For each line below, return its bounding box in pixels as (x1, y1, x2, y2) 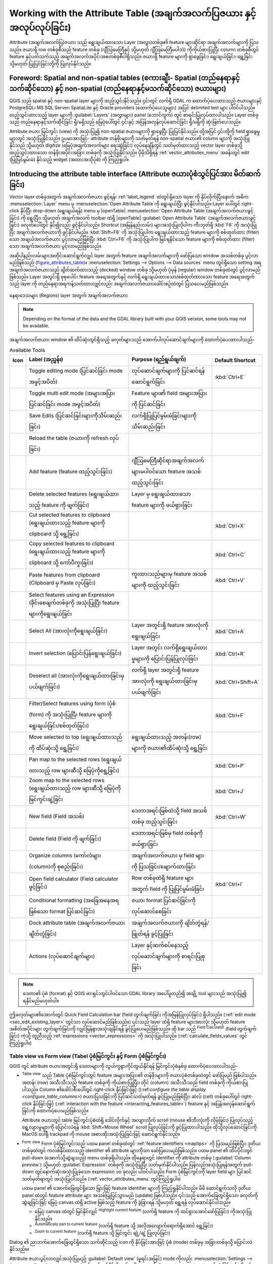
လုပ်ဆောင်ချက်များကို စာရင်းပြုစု (131, 953, 205, 960)
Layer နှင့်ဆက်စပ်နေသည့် (131, 942, 189, 949)
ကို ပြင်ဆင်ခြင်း (131, 401, 166, 408)
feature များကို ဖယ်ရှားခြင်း (131, 502, 193, 509)
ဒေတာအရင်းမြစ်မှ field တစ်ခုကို (131, 830, 203, 837)
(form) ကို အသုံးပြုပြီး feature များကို (28, 711, 112, 718)
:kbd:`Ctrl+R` (214, 650, 245, 657)
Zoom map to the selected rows (28, 777, 105, 784)
